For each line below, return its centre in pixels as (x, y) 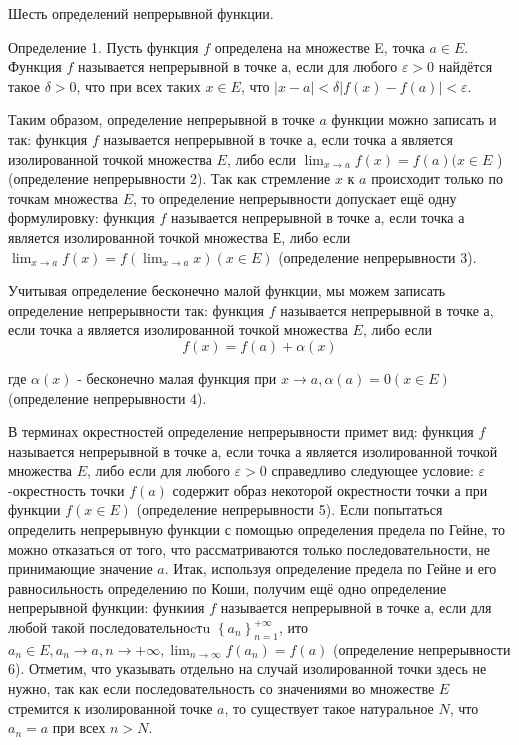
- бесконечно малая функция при (177, 377)
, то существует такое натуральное (329, 707)
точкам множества (63, 197)
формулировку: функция (81, 217)
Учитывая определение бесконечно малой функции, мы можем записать (227, 290)
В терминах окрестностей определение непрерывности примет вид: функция (241, 431)
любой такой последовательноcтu (109, 627)
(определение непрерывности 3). (377, 256)
